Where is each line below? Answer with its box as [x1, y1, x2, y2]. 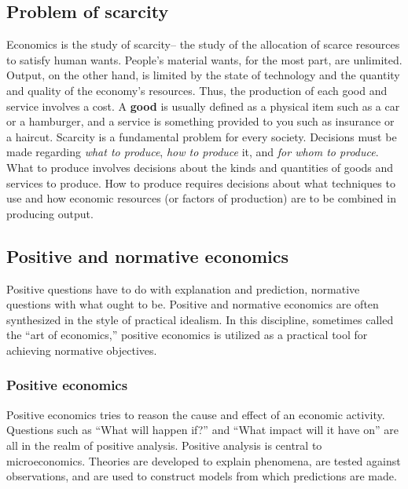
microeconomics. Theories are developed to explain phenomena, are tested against [6, 452, 401, 469]
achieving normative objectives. [6, 341, 157, 358]
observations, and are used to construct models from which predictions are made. [6, 468, 397, 484]
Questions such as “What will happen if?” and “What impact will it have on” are [6, 421, 399, 438]
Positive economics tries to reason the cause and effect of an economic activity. [6, 406, 385, 422]
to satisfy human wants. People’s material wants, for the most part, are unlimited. [6, 51, 402, 68]
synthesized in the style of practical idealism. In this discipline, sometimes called [6, 311, 394, 327]
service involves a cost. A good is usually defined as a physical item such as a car [6, 97, 400, 114]
